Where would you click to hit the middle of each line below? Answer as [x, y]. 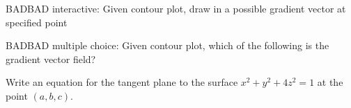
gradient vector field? [51, 58]
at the [330, 82]
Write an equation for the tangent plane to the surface [122, 82]
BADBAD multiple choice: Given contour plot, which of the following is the [167, 45]
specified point [37, 22]
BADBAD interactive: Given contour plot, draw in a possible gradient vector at [176, 8]
